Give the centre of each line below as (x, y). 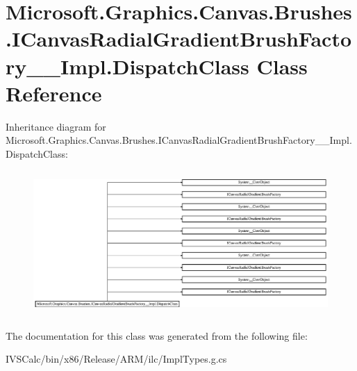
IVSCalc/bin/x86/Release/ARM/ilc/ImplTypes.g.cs (116, 359)
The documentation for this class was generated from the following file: (157, 335)
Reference (54, 93)
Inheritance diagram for (56, 126)
